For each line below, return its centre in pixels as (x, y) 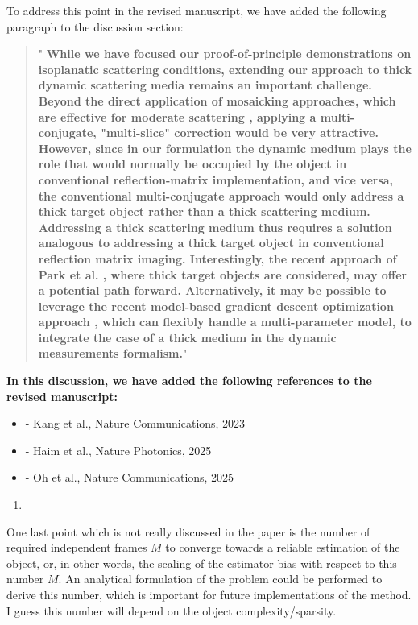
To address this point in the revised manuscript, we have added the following (197, 10)
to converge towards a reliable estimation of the (283, 547)
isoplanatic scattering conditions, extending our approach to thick (225, 69)
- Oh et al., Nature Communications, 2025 (130, 477)
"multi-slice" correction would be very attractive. (240, 132)
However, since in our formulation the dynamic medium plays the (225, 148)
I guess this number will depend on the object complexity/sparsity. (172, 610)
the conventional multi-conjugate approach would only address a (221, 195)
